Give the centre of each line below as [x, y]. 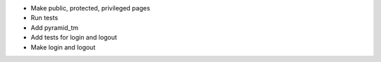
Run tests [44, 18]
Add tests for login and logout [74, 38]
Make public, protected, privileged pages [91, 8]
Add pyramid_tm [55, 27]
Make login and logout [63, 47]
